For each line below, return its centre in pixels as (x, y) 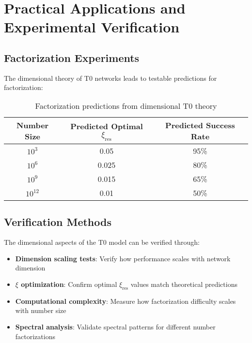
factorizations (35, 336)
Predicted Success (200, 125)
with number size (41, 310)
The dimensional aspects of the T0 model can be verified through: (102, 242)
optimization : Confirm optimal (69, 284)
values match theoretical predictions (184, 284)
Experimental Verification (92, 27)
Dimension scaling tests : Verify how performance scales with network (123, 258)
